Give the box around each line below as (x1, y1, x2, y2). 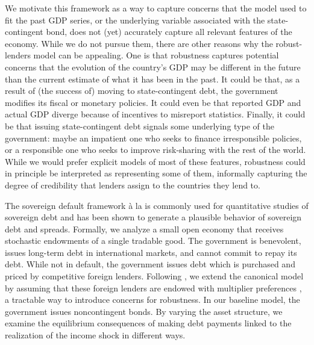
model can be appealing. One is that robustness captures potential (33, 49, 279, 61)
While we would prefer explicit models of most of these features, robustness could (5, 155, 306, 167)
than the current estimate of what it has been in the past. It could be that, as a (5, 72, 300, 85)
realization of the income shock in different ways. (5, 329, 186, 341)
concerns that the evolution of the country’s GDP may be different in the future (5, 60, 301, 73)
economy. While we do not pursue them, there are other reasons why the (5, 37, 273, 49)
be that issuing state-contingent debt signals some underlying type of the (5, 119, 274, 132)
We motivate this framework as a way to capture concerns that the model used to (5, 2, 307, 14)
